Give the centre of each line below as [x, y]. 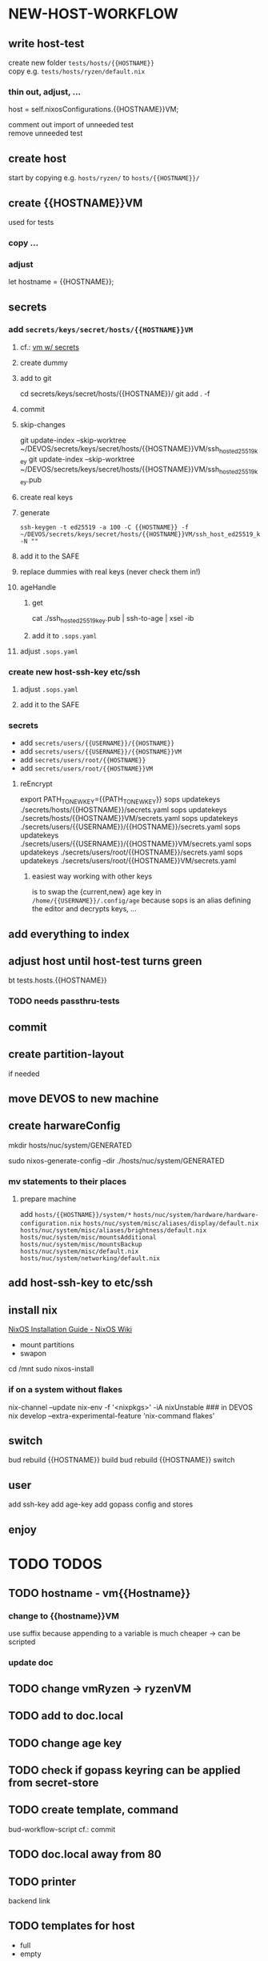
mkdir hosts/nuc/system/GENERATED [70, 1145]
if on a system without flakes [65, 1390]
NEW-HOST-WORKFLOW [93, 14]
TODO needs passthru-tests [64, 1001]
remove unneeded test [46, 134]
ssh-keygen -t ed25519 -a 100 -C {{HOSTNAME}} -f [104, 528]
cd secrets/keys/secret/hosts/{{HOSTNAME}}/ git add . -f [115, 394]
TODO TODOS [55, 1564]
